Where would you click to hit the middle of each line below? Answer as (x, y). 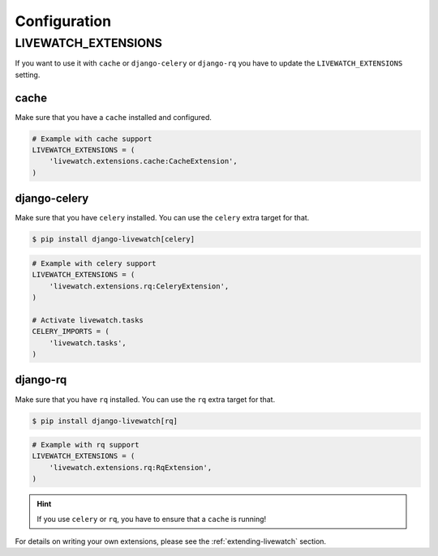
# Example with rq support (86, 445)
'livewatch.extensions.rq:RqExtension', (131, 467)
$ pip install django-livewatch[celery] (113, 240)
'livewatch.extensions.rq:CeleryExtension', (139, 286)
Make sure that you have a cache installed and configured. (114, 117)
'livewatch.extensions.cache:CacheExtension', (144, 161)
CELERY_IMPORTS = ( (71, 331)
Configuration (63, 21)
